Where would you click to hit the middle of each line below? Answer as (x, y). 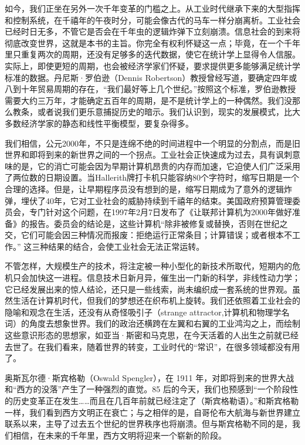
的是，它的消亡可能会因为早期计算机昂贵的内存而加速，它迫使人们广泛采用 (156, 166)
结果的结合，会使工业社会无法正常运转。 (126, 246)
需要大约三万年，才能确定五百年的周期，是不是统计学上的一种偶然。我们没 (148, 100)
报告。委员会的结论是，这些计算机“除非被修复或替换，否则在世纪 (154, 223)
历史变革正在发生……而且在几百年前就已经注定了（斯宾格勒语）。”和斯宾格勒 (156, 400)
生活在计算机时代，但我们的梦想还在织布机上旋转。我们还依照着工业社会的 (156, 300)
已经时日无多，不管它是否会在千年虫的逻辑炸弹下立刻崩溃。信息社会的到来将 (152, 31)
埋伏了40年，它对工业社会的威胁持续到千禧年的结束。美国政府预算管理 (156, 200)
